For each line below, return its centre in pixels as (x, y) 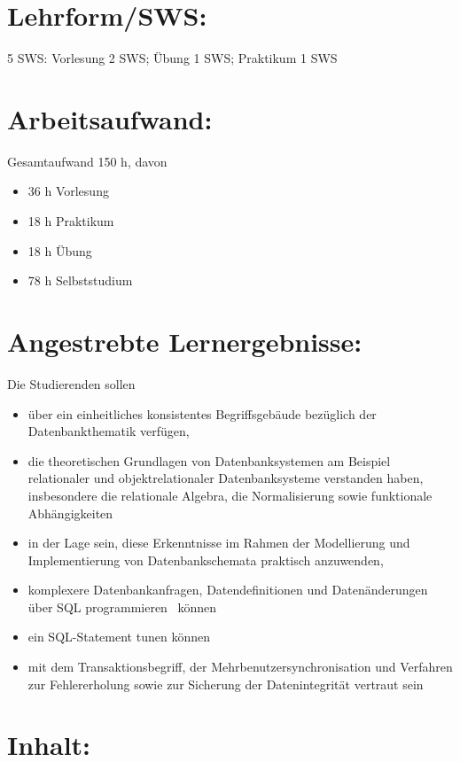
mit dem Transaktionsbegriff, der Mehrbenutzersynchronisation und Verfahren (240, 667)
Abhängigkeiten (70, 513)
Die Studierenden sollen (71, 383)
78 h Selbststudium (80, 280)
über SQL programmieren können (122, 606)
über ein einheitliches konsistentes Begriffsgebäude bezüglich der (202, 413)
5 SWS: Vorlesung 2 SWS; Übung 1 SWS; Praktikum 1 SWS (172, 58)
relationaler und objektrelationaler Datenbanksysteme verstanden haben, (226, 478)
